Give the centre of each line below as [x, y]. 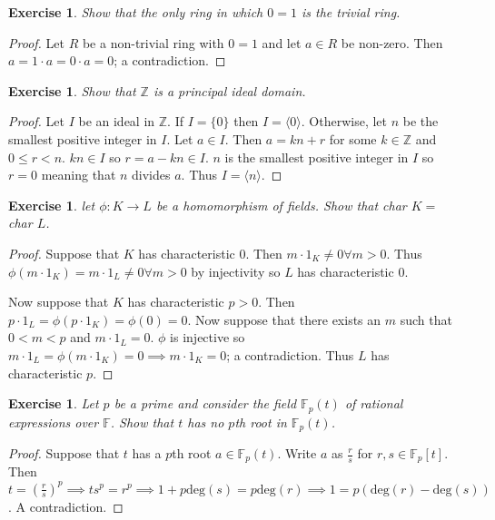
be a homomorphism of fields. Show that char [281, 205]
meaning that [79, 175]
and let [282, 42]
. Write [297, 453]
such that [426, 319]
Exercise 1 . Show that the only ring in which [136, 12]
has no [206, 422]
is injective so [208, 337]
